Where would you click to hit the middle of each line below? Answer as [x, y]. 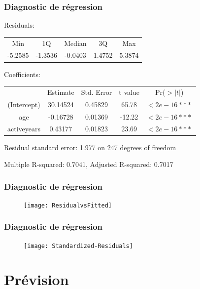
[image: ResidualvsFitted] [68, 205]
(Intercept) [24, 104]
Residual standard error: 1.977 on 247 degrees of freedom [90, 147]
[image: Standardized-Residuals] [78, 246]
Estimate [61, 92]
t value [129, 92]
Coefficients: [22, 74]
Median [75, 43]
